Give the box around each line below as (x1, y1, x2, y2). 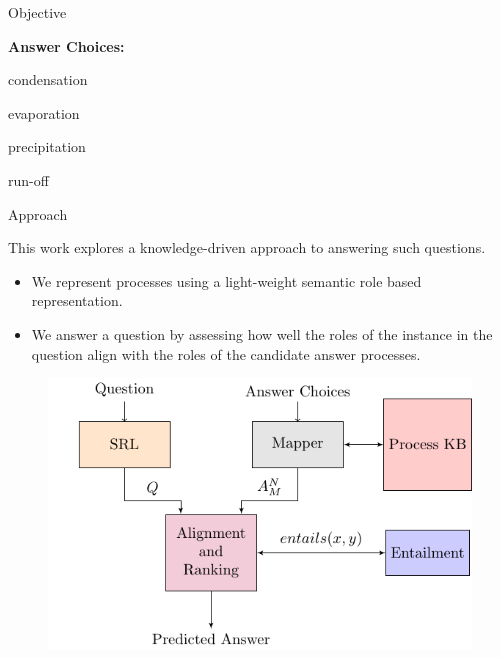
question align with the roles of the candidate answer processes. (31, 343, 421, 364)
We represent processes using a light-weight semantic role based (31, 270, 422, 291)
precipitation (8, 136, 86, 157)
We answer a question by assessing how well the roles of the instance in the (31, 323, 493, 344)
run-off (8, 169, 49, 190)
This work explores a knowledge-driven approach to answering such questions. (8, 237, 486, 258)
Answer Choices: (8, 35, 125, 56)
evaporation (8, 102, 80, 123)
